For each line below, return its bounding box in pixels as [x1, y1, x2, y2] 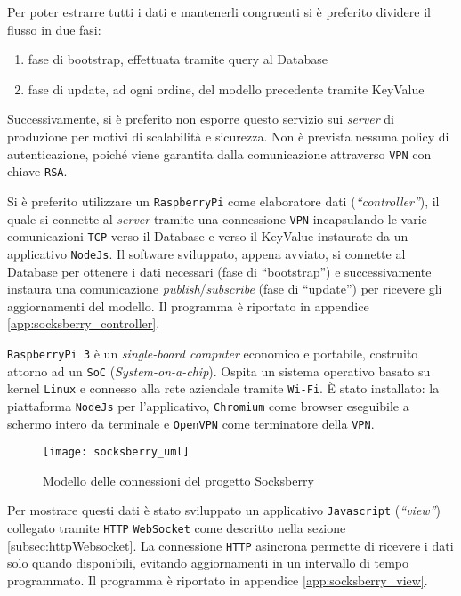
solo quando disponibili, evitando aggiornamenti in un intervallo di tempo [7, 553, 409, 572]
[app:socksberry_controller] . [7, 314, 160, 333]
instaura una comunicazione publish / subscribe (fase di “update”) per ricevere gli [7, 279, 442, 298]
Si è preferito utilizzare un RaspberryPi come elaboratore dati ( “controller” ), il [7, 191, 440, 210]
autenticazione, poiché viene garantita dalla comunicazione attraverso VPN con [7, 144, 432, 163]
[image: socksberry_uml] [43, 446, 190, 459]
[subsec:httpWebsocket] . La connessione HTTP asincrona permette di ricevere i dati [7, 536, 454, 554]
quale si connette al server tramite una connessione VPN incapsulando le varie [7, 209, 427, 228]
